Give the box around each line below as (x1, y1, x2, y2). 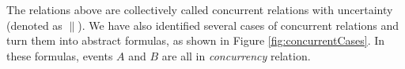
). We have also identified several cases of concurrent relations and (78, 16, 399, 33)
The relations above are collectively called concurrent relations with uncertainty (6, 2, 393, 17)
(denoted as (6, 16, 62, 33)
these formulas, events (6, 47, 113, 64)
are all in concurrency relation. (161, 47, 311, 64)
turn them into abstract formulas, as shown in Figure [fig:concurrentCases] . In (6, 32, 385, 49)
